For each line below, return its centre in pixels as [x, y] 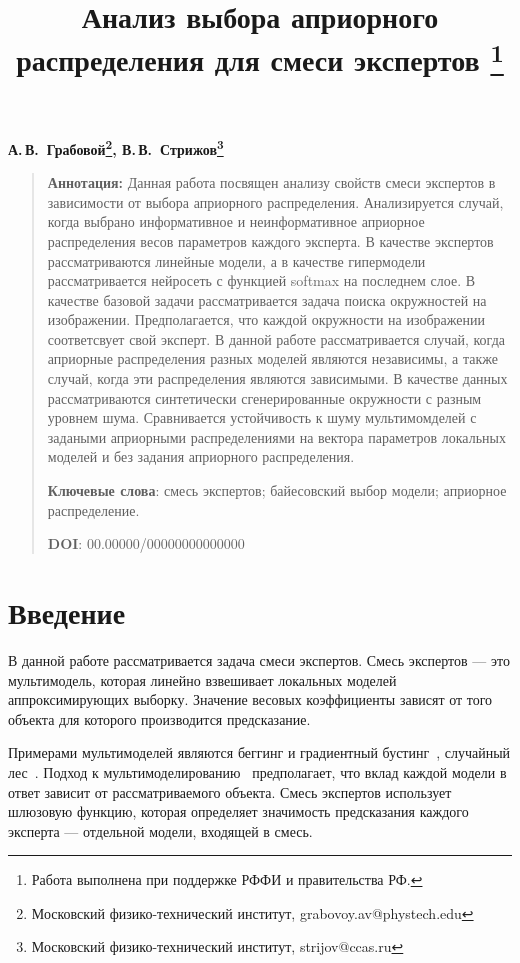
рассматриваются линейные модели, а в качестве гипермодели [236, 260]
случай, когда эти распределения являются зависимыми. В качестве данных [277, 378]
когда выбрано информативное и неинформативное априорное [236, 221]
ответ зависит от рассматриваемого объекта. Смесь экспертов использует [230, 791]
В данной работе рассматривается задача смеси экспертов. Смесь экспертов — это [259, 659]
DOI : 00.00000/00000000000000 [146, 543]
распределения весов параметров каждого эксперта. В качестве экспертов [270, 240]
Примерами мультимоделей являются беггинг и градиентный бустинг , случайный [259, 752]
